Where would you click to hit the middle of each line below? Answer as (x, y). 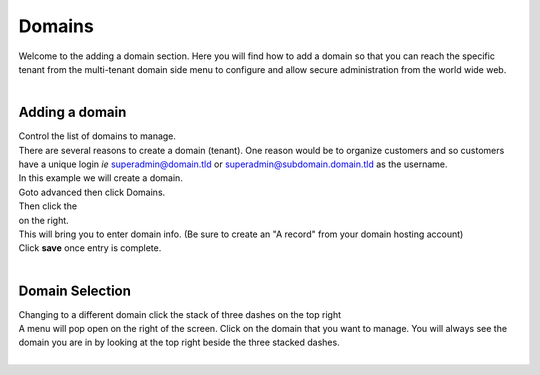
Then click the (48, 206)
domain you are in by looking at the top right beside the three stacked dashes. (179, 342)
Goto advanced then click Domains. (92, 192)
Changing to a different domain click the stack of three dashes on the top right (180, 314)
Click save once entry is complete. (90, 248)
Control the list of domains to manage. (97, 136)
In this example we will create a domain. (101, 178)
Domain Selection (75, 290)
